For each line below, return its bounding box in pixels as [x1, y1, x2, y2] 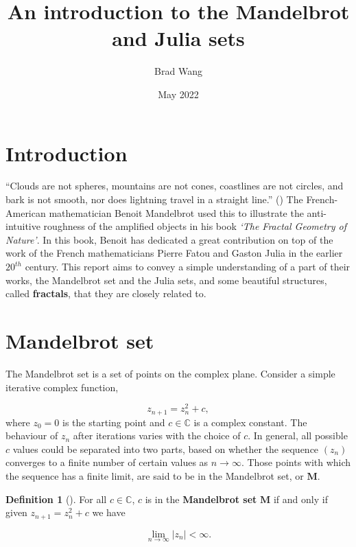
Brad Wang [154, 64, 202, 78]
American [5, 205, 46, 220]
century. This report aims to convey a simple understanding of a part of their [25, 259, 351, 273]
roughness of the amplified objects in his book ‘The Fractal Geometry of [43, 219, 347, 233]
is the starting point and [62, 415, 165, 429]
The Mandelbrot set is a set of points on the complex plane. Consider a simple [5, 366, 335, 380]
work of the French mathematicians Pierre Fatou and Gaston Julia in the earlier [5, 246, 343, 260]
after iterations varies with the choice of [73, 428, 241, 443]
